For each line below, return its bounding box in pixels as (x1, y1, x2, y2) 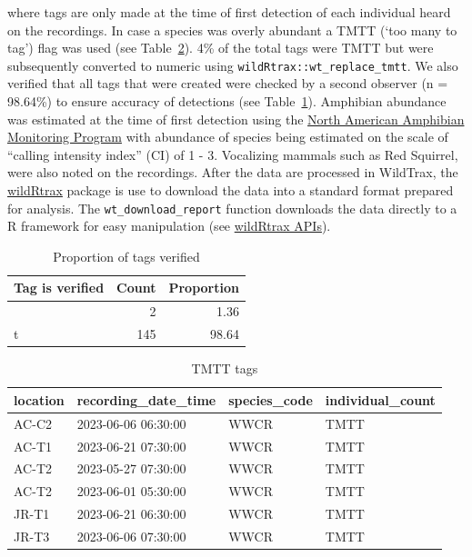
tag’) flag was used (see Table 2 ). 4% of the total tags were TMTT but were (7, 38, 434, 57)
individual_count (325, 390, 436, 409)
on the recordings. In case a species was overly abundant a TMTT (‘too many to (7, 20, 457, 39)
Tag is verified (14, 278, 105, 297)
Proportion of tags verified (53, 246, 200, 265)
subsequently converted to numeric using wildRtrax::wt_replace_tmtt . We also (7, 55, 458, 75)
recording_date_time (76, 390, 216, 409)
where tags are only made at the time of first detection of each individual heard (7, 3, 451, 21)
